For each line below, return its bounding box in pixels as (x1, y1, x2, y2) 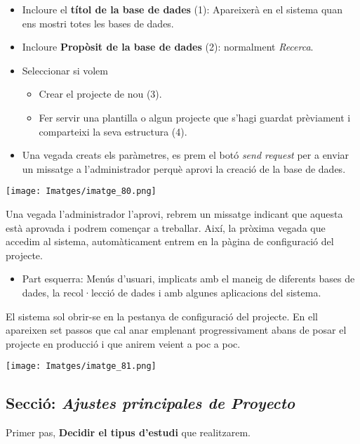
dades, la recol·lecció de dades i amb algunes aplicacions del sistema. (22, 285, 321, 299)
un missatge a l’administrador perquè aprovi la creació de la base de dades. (22, 161, 346, 176)
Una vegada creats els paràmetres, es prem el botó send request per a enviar (22, 148, 349, 162)
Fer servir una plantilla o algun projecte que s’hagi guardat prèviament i (39, 110, 351, 124)
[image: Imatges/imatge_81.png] (6, 361, 156, 372)
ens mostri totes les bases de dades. (22, 15, 174, 30)
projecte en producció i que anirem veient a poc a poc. (6, 336, 241, 351)
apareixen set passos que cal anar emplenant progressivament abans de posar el (6, 322, 347, 337)
